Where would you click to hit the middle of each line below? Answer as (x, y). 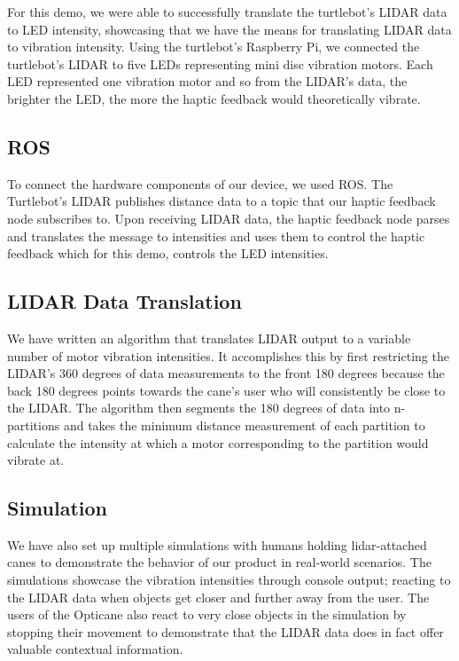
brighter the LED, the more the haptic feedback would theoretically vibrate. (214, 98)
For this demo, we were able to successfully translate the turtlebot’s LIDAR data (227, 12)
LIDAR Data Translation (124, 301)
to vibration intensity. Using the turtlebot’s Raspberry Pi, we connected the (214, 47)
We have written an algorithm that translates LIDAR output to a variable (209, 338)
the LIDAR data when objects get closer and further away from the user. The (218, 597)
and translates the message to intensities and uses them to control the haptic (216, 236)
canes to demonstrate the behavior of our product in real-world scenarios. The (219, 562)
